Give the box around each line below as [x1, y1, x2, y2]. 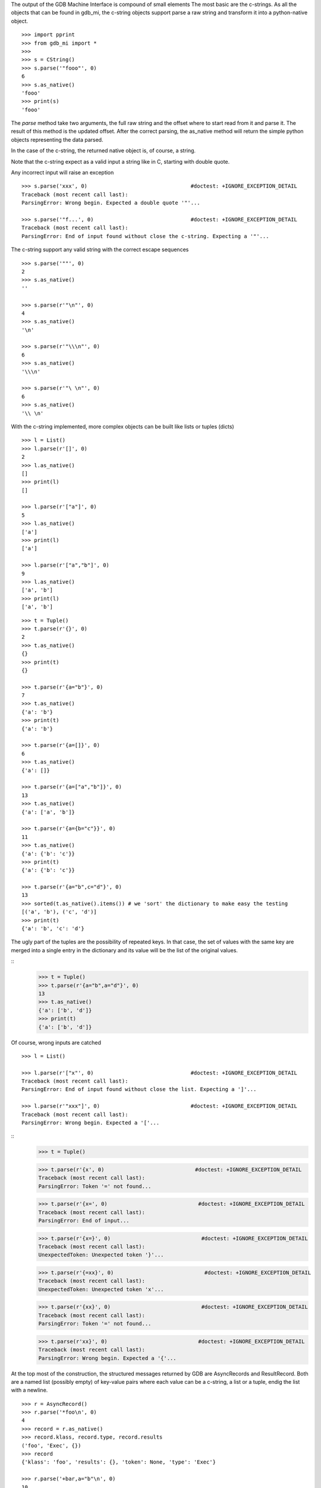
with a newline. [11, 1387, 48, 1394]
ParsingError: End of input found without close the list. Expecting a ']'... [21, 1086, 257, 1093]
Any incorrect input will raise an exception [11, 169, 114, 176]
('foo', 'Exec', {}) [21, 1442, 81, 1449]
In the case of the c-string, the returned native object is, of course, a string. [11, 147, 196, 154]
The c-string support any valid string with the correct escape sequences [11, 246, 189, 253]
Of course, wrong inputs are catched [11, 1039, 101, 1046]
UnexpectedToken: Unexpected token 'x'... [38, 1286, 164, 1293]
